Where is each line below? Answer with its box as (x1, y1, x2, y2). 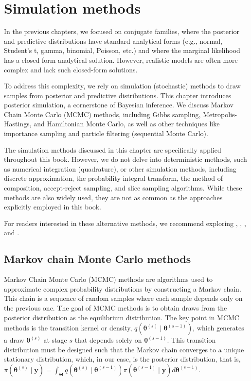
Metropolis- (203, 109, 237, 119)
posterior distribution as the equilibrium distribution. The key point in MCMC (4, 312, 239, 322)
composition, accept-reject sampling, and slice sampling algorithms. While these (4, 183, 242, 193)
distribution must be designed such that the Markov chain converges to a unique (4, 344, 244, 354)
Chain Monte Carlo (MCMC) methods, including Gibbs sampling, (4, 109, 201, 119)
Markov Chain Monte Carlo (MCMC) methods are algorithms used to (4, 274, 213, 284)
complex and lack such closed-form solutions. (4, 64, 138, 74)
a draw (4, 335, 24, 345)
